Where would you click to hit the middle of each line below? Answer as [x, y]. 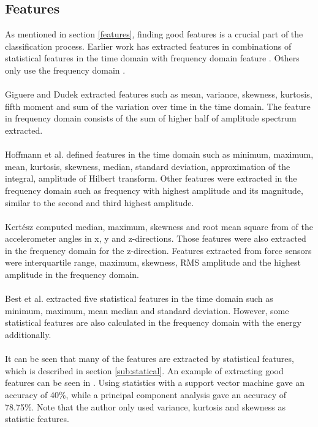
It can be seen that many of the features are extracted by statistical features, [150, 359]
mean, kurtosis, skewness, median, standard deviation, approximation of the [148, 166]
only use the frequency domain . [65, 70]
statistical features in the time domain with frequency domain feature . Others [152, 58]
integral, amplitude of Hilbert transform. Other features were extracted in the [151, 178]
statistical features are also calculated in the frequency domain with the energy [153, 322]
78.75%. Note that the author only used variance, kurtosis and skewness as [145, 406]
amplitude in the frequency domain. [72, 275]
